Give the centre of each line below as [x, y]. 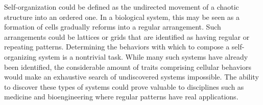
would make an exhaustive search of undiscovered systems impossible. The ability [131, 77]
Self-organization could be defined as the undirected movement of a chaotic [122, 7]
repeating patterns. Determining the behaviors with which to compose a [117, 47]
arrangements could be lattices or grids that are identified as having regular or [127, 36]
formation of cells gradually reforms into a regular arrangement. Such [113, 27]
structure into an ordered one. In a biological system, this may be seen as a [122, 17]
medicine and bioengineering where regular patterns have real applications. [121, 97]
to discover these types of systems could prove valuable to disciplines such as [124, 86]
